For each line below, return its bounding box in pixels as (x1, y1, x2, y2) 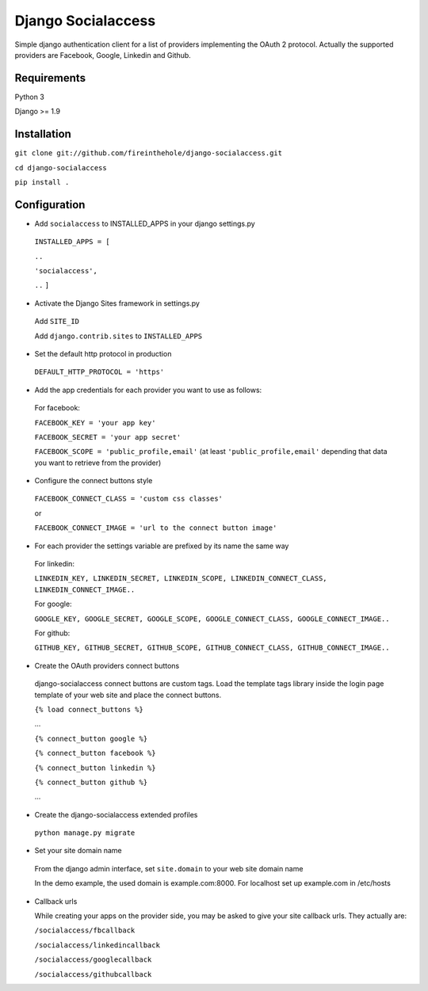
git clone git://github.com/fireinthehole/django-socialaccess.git (14, 149, 283, 158)
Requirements (14, 71, 86, 85)
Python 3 (14, 92, 45, 101)
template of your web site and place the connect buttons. (34, 690, 222, 699)
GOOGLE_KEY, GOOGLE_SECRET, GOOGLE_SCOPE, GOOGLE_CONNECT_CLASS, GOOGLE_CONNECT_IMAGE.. (34, 614, 390, 623)
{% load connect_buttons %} (34, 705, 144, 714)
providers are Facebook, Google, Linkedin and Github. (14, 50, 192, 59)
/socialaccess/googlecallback (34, 955, 152, 964)
